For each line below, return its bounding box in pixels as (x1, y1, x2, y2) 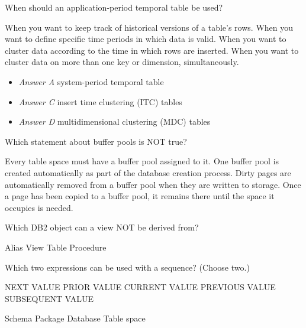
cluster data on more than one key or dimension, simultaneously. (5, 56, 239, 68)
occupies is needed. (5, 201, 73, 213)
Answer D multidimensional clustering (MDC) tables (18, 115, 211, 128)
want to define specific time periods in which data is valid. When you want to (5, 33, 286, 45)
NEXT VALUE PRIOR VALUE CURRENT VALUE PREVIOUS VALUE (5, 281, 276, 293)
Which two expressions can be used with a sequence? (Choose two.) (5, 261, 250, 273)
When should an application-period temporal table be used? (5, 1, 223, 13)
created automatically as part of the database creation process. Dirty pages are (5, 166, 291, 178)
